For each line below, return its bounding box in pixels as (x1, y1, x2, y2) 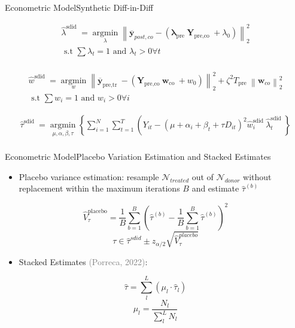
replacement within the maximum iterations (19, 182, 180, 195)
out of (191, 170, 214, 183)
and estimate (191, 182, 239, 195)
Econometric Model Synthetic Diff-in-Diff (5, 1, 153, 13)
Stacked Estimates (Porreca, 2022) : (19, 255, 148, 268)
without (243, 170, 272, 183)
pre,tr (102, 81, 117, 88)
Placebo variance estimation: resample (19, 170, 159, 183)
